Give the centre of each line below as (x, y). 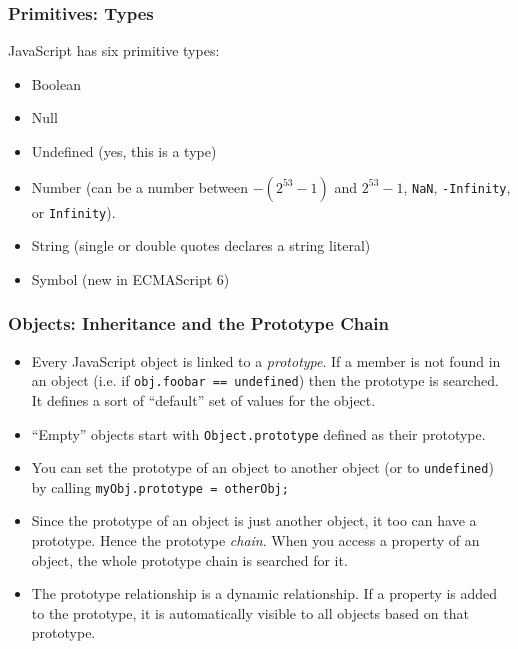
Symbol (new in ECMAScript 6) (130, 278)
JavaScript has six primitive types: (114, 50)
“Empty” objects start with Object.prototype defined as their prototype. (258, 433)
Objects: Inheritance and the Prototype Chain (199, 323)
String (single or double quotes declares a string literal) (201, 245)
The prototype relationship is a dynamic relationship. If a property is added (264, 593)
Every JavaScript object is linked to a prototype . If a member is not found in (266, 360)
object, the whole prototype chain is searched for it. (189, 559)
